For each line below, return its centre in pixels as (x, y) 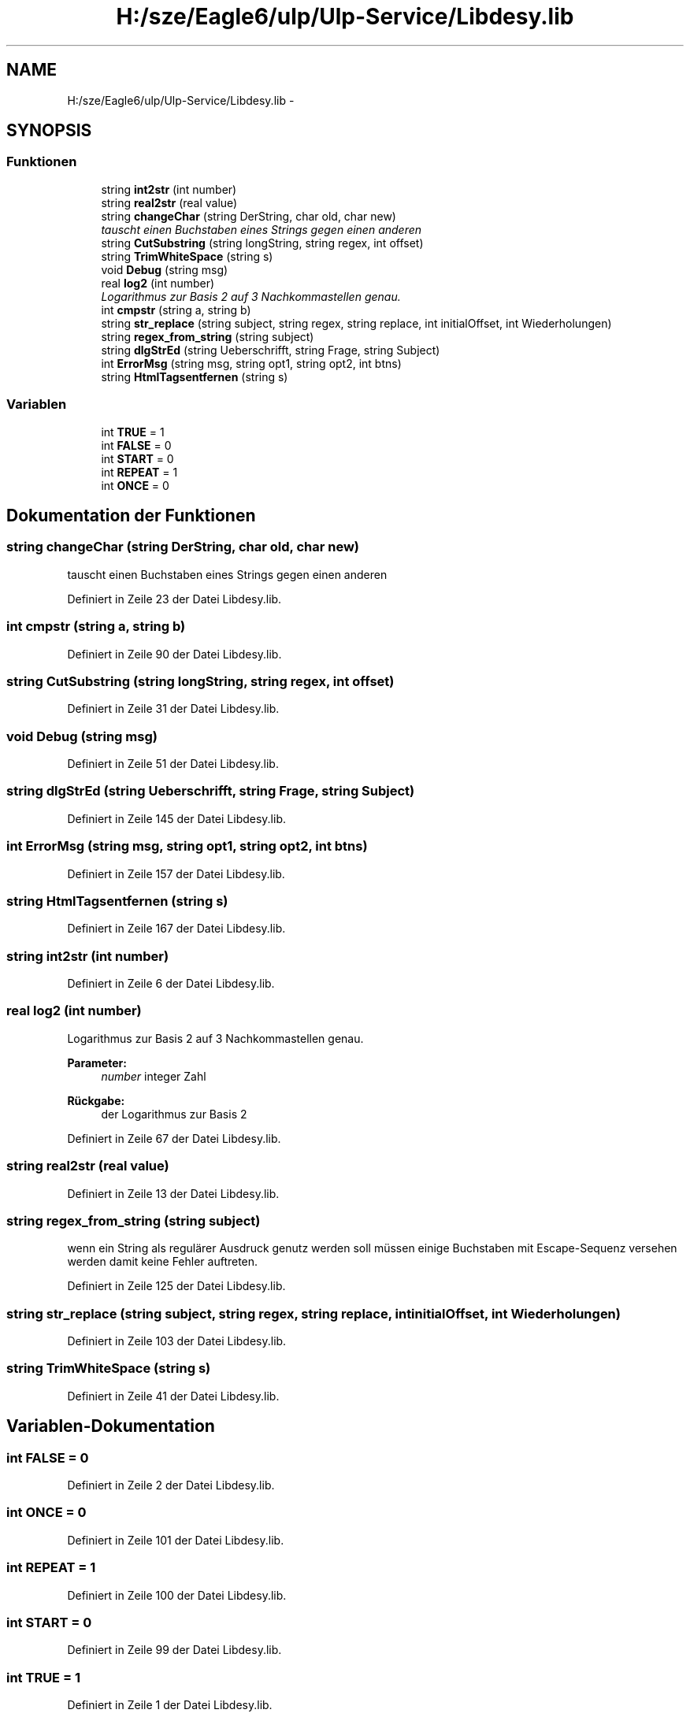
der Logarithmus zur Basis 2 (174, 1114)
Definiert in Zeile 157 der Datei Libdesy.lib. (176, 873)
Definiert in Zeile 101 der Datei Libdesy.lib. (176, 1540)
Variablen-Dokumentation (111, 1426)
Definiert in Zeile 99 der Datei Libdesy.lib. (174, 1650)
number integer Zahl (154, 1076)
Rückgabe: (96, 1100)
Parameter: (97, 1062)
